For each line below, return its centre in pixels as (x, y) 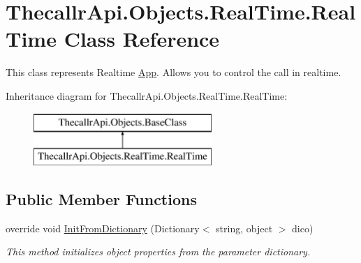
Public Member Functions (101, 199)
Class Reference (142, 39)
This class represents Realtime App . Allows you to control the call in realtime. (174, 72)
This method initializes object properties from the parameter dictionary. (158, 251)
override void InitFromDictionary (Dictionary (103, 228)
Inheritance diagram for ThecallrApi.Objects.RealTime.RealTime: (147, 95)
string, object (244, 228)
